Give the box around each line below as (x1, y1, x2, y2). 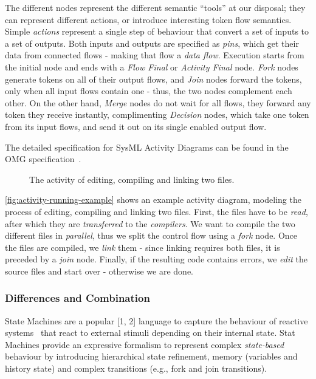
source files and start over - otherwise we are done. (5, 264, 194, 277)
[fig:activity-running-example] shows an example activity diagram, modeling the (5, 193, 301, 206)
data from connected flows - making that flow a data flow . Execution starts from (5, 49, 304, 61)
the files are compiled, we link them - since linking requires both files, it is (5, 241, 280, 253)
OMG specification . (5, 152, 81, 165)
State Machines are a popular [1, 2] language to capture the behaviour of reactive (5, 314, 308, 327)
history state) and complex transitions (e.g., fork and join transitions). (5, 362, 267, 375)
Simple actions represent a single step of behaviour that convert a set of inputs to (5, 25, 309, 38)
